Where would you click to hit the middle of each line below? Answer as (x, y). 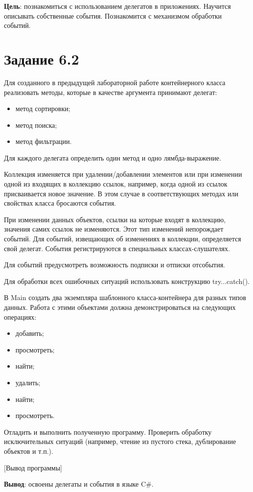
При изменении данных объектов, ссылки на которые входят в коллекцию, (115, 219)
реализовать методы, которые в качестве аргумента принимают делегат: (111, 92)
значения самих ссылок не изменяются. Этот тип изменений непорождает (114, 229)
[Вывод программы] (33, 467)
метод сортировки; (43, 108)
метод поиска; (36, 125)
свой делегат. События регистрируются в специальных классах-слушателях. (117, 248)
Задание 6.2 (42, 59)
